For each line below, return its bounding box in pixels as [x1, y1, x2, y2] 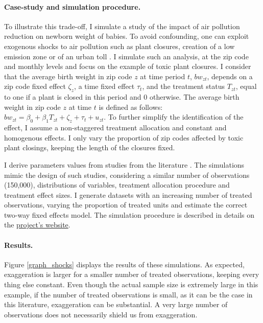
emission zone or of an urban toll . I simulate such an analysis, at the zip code [4, 51, 249, 61]
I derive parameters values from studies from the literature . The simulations [4, 159, 245, 170]
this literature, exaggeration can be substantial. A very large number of [4, 299, 228, 310]
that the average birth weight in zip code [4, 71, 132, 81]
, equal [235, 81, 257, 91]
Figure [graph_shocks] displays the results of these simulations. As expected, [4, 259, 245, 269]
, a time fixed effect [74, 81, 135, 91]
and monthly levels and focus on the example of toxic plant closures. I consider [4, 61, 251, 72]
